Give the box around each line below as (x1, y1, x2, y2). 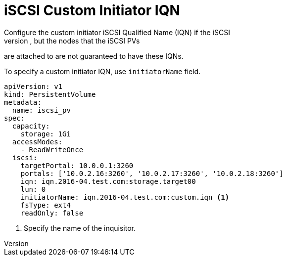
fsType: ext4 (20, 201, 71, 209)
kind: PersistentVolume (4, 90, 96, 98)
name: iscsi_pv (12, 106, 71, 114)
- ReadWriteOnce (20, 145, 84, 154)
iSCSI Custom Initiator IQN (4, 2, 180, 19)
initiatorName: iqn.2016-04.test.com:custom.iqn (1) (20, 193, 230, 201)
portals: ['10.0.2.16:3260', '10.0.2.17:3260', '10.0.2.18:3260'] (20, 169, 284, 177)
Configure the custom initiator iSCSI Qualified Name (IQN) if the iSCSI (4, 28, 230, 37)
